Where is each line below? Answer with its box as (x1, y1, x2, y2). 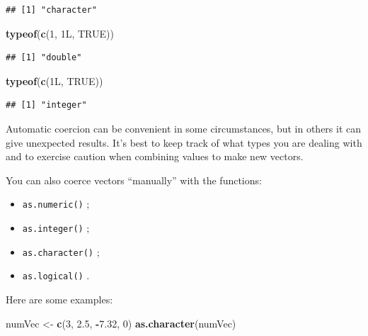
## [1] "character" (6, 5, 97, 15)
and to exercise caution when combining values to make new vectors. (6, 149, 304, 164)
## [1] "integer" (6, 100, 87, 111)
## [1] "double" (6, 52, 82, 63)
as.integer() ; (22, 220, 90, 235)
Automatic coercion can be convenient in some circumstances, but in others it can (6, 121, 362, 135)
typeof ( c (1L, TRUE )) (6, 73, 103, 88)
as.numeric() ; (22, 196, 90, 211)
